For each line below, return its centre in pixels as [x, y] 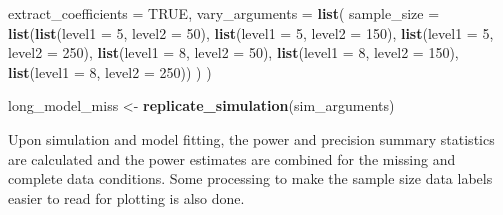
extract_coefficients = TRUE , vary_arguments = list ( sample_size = [224, 13]
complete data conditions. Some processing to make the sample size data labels [250, 178]
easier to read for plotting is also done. [126, 197]
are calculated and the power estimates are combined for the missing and [232, 158]
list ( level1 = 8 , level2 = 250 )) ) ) [110, 71]
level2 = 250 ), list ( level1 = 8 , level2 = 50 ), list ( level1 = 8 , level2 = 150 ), [233, 52]
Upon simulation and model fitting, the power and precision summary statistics [251, 138]
